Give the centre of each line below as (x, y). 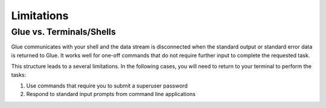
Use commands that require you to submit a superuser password (107, 85)
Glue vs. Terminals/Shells (63, 32)
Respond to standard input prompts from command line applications (111, 94)
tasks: (19, 74)
